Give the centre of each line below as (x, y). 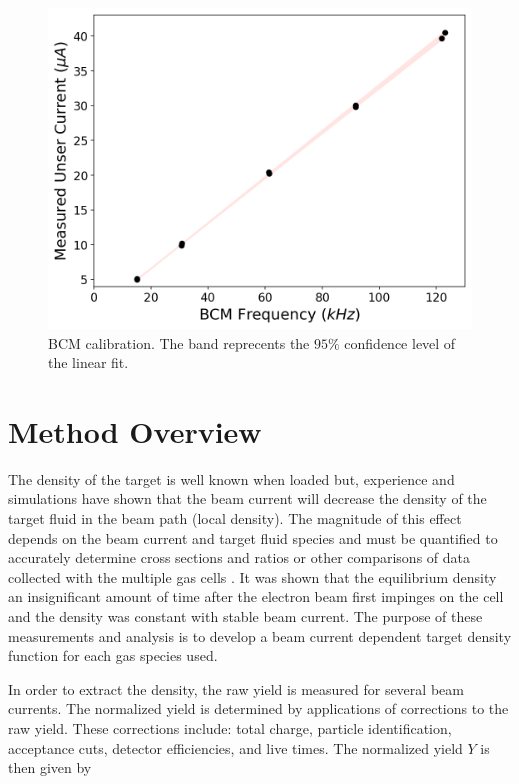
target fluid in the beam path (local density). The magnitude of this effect (235, 518)
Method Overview (135, 430)
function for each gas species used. (113, 655)
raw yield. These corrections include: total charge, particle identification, (230, 727)
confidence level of (400, 342)
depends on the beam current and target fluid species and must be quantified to (253, 537)
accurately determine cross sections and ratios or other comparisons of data (239, 557)
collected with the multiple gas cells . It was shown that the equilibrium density (252, 576)
